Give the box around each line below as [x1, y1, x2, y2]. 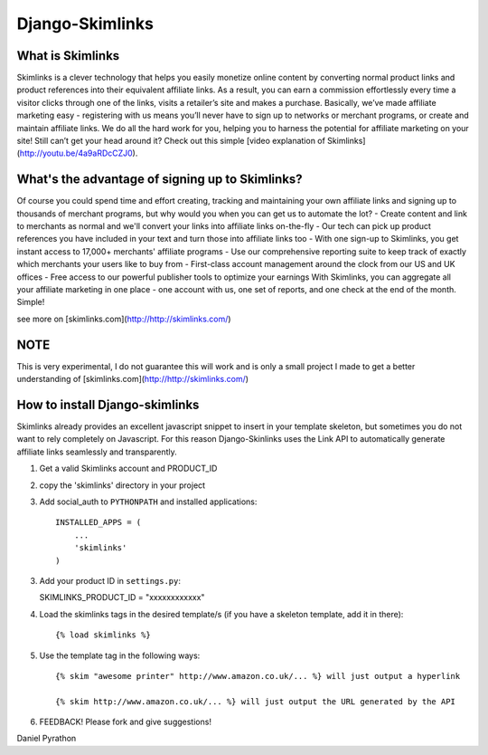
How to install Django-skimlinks [16, 397, 200, 412]
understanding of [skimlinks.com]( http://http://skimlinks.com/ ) [16, 374, 249, 385]
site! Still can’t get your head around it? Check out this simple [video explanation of [16, 136, 325, 147]
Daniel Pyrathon [16, 733, 77, 744]
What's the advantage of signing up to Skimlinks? [16, 172, 303, 187]
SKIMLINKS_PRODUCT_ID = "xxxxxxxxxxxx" [39, 592, 205, 603]
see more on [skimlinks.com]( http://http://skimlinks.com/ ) [16, 313, 231, 324]
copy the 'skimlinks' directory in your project [39, 480, 206, 491]
